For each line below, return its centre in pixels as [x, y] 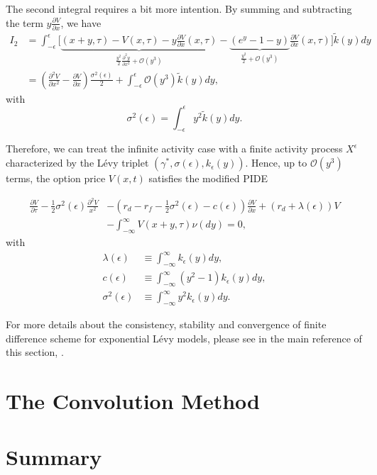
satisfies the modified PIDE [208, 178]
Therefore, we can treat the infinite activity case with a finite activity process [174, 149]
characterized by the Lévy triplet [77, 163]
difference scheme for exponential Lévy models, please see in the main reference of [184, 338]
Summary [54, 456]
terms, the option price [56, 178]
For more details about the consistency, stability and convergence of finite [166, 324]
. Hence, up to [276, 163]
